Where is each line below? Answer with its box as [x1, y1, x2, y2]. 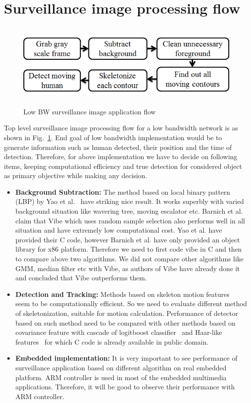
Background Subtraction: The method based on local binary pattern [15, 186, 231, 197]
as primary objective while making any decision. [4, 170, 147, 181]
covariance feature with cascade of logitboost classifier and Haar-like [15, 327, 222, 337]
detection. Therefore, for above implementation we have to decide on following [4, 151, 237, 162]
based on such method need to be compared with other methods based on [15, 317, 236, 328]
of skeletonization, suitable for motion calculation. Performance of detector [15, 308, 238, 318]
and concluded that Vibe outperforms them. [15, 273, 147, 283]
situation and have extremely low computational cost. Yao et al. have [15, 225, 222, 235]
